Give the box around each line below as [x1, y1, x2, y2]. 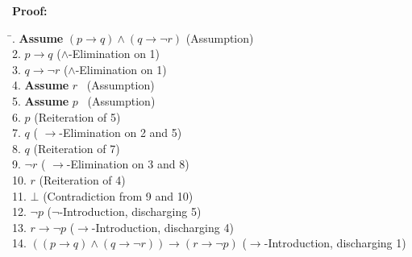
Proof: [12, 2, 48, 19]
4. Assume [12, 77, 69, 93]
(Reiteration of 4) [39, 171, 126, 188]
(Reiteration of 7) [33, 139, 120, 156]
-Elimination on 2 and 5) [59, 124, 182, 141]
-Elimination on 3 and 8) [66, 155, 189, 172]
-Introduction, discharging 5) [59, 203, 202, 220]
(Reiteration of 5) [34, 108, 121, 125]
